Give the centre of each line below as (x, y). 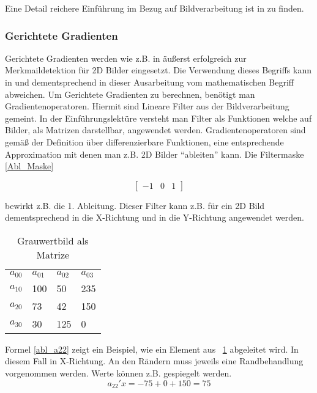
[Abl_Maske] (29, 166)
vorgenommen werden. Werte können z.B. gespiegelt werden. (118, 373)
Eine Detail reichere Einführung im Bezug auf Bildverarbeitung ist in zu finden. (155, 8)
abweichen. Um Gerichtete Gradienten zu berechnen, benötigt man (130, 94)
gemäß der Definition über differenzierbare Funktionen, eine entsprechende (144, 141)
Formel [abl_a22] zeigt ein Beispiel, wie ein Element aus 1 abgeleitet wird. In (152, 349)
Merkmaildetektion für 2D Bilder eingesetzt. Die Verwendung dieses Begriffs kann (158, 70)
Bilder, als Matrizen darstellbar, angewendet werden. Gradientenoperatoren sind (155, 130)
